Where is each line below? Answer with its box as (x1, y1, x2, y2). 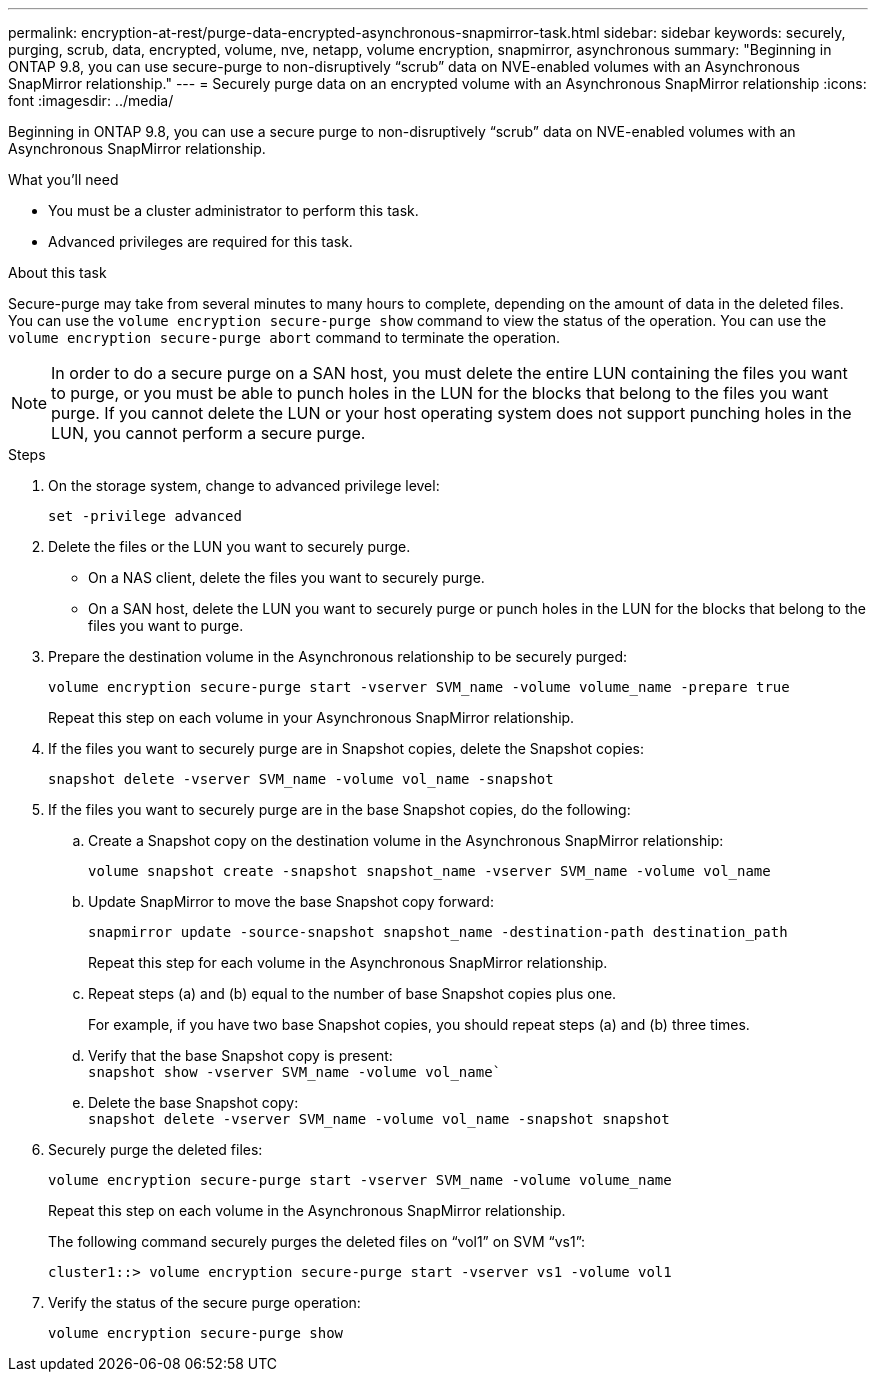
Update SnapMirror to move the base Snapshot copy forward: (88, 893, 494, 910)
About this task (8, 264, 107, 281)
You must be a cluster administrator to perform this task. (48, 202, 419, 219)
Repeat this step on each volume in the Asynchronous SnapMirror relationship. (48, 1202, 566, 1219)
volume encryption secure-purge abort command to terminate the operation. (8, 329, 561, 346)
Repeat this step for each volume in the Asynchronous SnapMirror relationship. (88, 954, 608, 971)
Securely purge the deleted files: (48, 1141, 263, 1158)
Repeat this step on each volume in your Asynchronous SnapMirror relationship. (48, 709, 575, 726)
